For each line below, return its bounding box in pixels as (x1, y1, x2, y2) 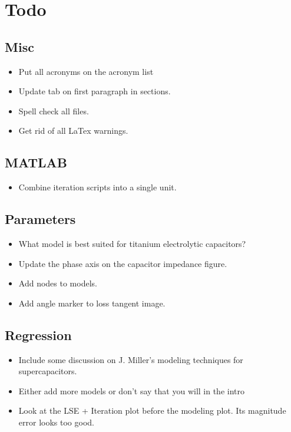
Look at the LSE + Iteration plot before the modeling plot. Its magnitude (18, 404, 286, 417)
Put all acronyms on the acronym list (18, 65, 154, 77)
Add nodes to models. (18, 277, 97, 289)
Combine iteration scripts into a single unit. (18, 181, 177, 193)
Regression (5, 325, 72, 344)
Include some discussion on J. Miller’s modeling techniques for (18, 353, 243, 365)
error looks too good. (18, 415, 94, 428)
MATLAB (5, 153, 67, 172)
